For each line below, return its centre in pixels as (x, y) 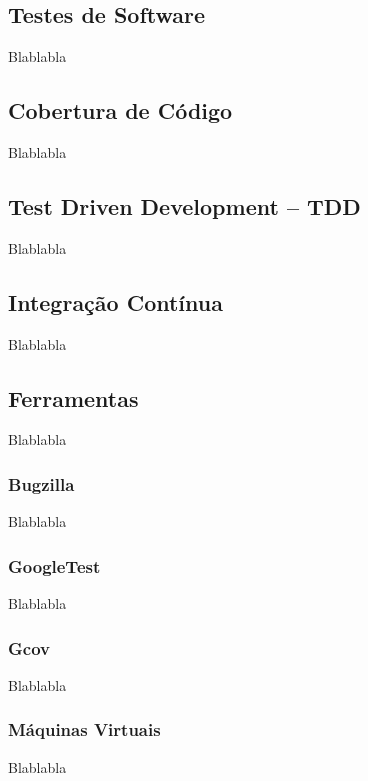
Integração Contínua (115, 301)
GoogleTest (54, 565)
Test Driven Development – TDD (184, 205)
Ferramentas (73, 397)
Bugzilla (41, 483)
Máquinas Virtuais (84, 729)
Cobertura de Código (120, 110)
